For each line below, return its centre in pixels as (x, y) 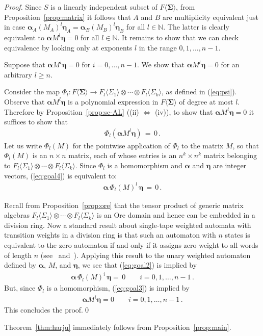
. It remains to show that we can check (178, 37)
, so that (246, 145)
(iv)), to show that (184, 111)
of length (18, 255)
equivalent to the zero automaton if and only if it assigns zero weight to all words (131, 245)
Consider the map (32, 92)
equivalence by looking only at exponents (68, 47)
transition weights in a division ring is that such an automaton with (110, 235)
